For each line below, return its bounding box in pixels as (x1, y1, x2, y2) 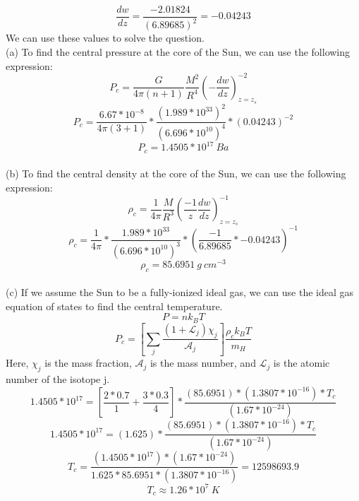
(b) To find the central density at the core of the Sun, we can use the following (6, 166, 346, 181)
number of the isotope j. (6, 372, 110, 387)
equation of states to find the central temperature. (6, 298, 223, 313)
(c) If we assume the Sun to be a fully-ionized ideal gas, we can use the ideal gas (6, 285, 354, 300)
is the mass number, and (150, 355, 256, 370)
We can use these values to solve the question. (6, 30, 205, 45)
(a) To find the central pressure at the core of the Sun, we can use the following (6, 45, 351, 59)
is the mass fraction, (44, 355, 132, 370)
